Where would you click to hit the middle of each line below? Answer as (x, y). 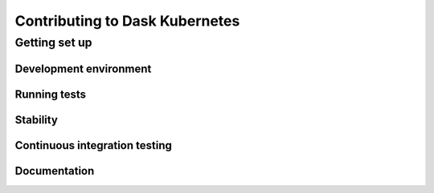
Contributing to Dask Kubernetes (127, 21)
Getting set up (53, 42)
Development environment (83, 68)
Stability (36, 120)
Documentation (55, 171)
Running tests (51, 94)
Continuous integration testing (93, 145)
